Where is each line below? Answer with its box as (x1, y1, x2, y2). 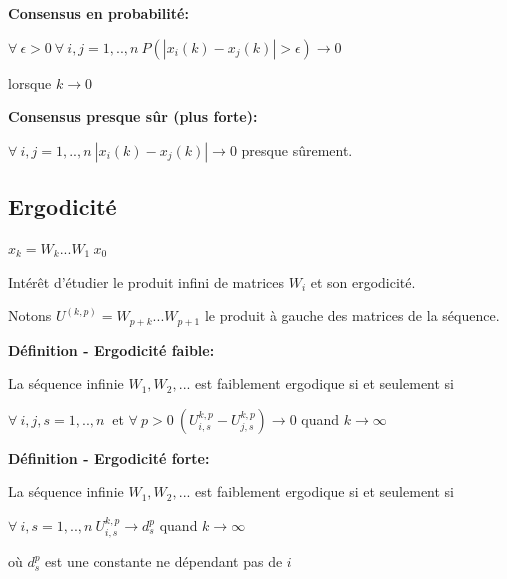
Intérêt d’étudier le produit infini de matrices (8, 271, 284, 292)
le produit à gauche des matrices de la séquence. (204, 305, 500, 326)
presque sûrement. (241, 139, 353, 160)
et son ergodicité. (310, 271, 416, 292)
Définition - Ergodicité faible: (8, 339, 215, 360)
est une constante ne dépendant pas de (45, 551, 283, 572)
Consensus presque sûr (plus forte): (8, 106, 258, 127)
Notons (8, 305, 52, 326)
